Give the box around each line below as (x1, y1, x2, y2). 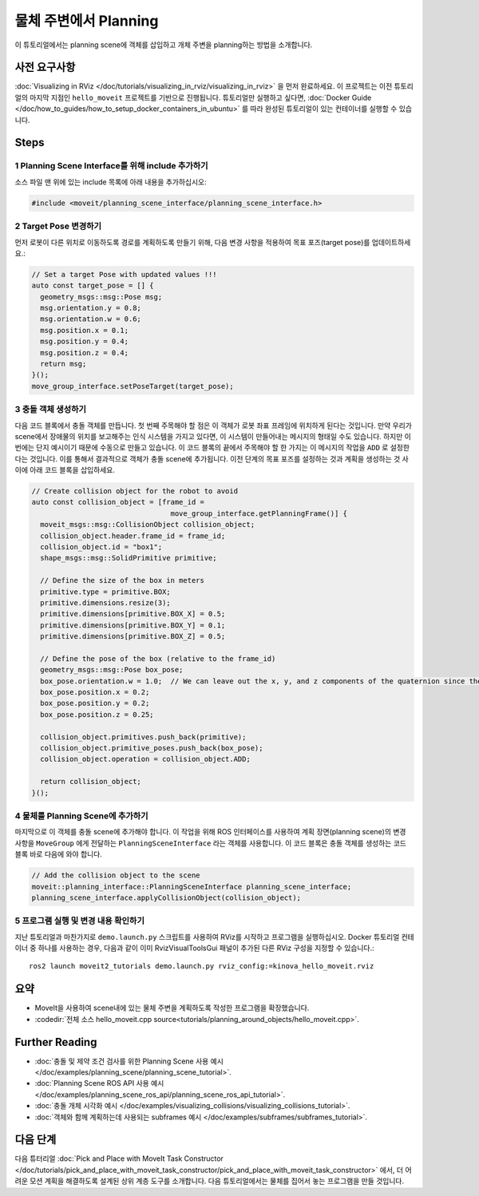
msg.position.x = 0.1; (40, 326, 129, 335)
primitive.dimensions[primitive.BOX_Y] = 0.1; (40, 620, 226, 630)
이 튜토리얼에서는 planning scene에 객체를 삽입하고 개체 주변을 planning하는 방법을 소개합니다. (14, 40, 313, 50)
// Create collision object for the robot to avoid (31, 487, 239, 496)
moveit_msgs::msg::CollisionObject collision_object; (40, 520, 255, 529)
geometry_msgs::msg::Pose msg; (40, 292, 163, 301)
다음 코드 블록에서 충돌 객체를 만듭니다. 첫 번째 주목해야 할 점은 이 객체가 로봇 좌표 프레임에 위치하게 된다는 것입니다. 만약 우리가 (14, 420, 413, 430)
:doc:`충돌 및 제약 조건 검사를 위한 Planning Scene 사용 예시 (34, 1056, 224, 1066)
